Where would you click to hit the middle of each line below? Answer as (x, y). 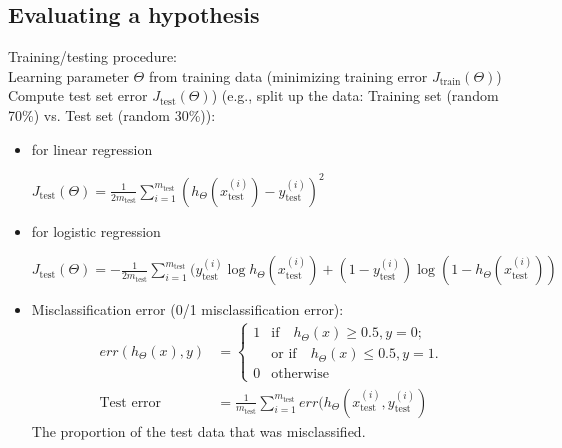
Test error (130, 402)
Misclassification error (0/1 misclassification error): (187, 309)
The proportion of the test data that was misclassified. (198, 430)
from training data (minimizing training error (288, 75)
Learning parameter (68, 75)
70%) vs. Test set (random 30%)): (112, 114)
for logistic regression (96, 230)
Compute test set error (78, 95)
